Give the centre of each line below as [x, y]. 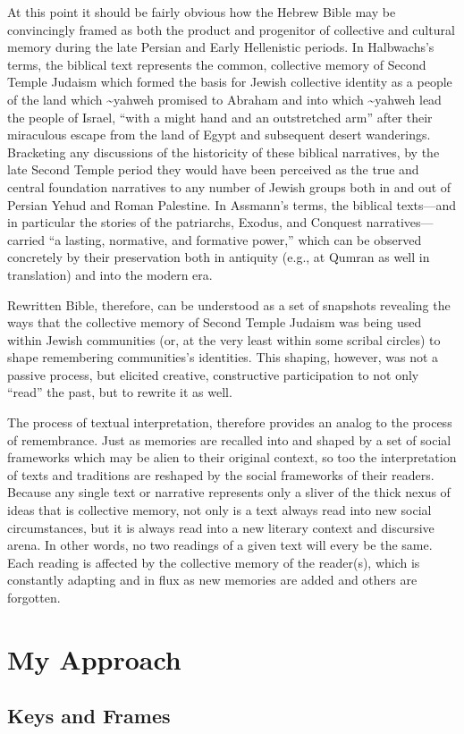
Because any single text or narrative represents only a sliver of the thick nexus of [229, 492]
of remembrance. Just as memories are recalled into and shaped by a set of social [229, 439]
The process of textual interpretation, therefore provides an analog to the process [230, 422]
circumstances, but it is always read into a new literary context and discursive [221, 527]
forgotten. [34, 597]
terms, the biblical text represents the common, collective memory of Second [217, 64]
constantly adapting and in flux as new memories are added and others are [212, 580]
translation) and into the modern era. [110, 274]
